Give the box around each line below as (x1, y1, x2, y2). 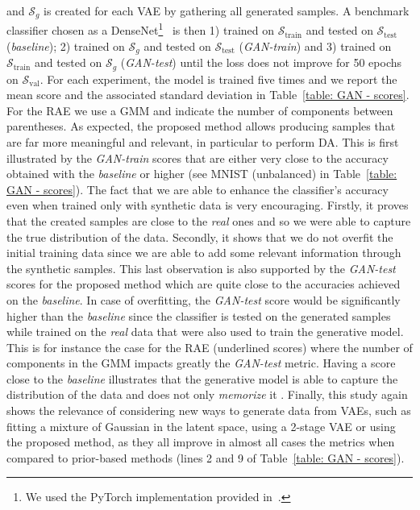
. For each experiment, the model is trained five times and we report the (40, 70, 397, 87)
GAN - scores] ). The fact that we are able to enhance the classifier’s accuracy (6, 180, 389, 197)
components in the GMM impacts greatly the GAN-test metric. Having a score (6, 355, 396, 371)
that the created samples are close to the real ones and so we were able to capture (6, 212, 411, 229)
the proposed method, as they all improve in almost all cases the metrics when (6, 433, 395, 450)
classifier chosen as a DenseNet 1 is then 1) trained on (6, 19, 275, 39)
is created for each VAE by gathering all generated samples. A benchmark (44, 2, 410, 19)
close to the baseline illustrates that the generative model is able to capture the (6, 370, 398, 387)
